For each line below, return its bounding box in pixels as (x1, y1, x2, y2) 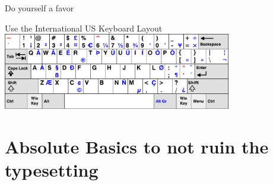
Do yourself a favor (5, 2, 74, 14)
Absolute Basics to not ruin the (5, 134, 269, 158)
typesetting (5, 158, 99, 182)
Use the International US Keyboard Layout (5, 21, 163, 34)
